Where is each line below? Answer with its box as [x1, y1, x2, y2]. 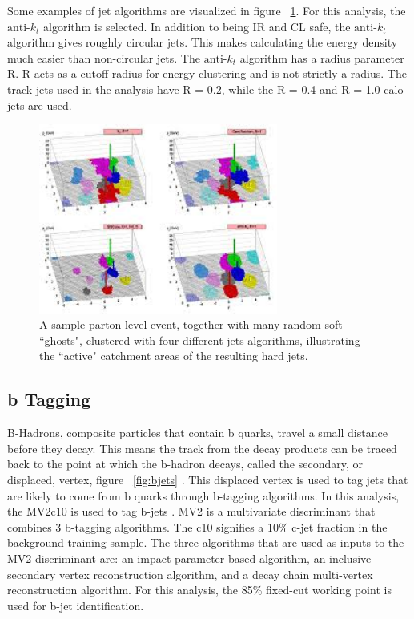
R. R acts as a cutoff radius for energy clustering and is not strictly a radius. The [7, 65, 407, 82]
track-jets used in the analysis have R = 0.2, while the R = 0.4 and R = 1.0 [7, 80, 380, 97]
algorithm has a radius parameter [239, 49, 404, 66]
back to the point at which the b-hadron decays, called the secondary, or [7, 455, 363, 472]
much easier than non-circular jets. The [7, 49, 200, 66]
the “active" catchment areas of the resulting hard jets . [39, 347, 308, 364]
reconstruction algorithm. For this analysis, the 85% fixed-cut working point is [7, 581, 392, 598]
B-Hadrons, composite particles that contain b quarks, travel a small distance [7, 424, 388, 441]
